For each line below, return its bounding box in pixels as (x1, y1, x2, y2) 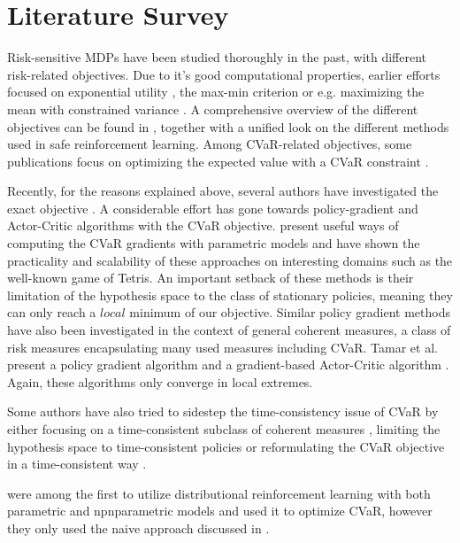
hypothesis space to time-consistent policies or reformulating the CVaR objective (7, 437, 445, 455)
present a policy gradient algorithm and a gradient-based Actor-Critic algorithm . (7, 355, 449, 374)
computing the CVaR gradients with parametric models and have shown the (7, 234, 420, 252)
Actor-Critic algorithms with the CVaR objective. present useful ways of (7, 216, 399, 235)
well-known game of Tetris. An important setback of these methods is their (7, 268, 414, 287)
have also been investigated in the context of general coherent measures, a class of (7, 321, 451, 339)
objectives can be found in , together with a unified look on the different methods (7, 117, 449, 136)
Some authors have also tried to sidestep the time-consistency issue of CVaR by (7, 402, 439, 421)
